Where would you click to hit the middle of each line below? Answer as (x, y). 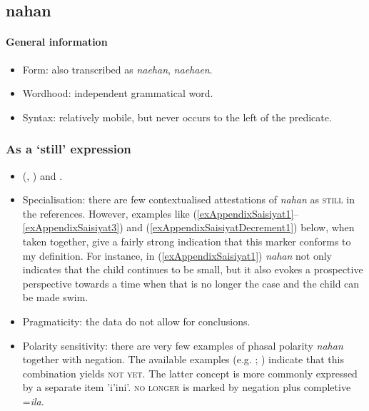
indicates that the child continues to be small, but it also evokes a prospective (193, 269)
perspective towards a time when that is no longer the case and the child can (191, 283)
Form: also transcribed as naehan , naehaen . (117, 69)
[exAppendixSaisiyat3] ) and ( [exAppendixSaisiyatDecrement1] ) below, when (188, 227)
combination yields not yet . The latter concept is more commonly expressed (190, 373)
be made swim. (55, 297)
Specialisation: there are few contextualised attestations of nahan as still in (188, 199)
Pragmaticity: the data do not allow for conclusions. (136, 321)
